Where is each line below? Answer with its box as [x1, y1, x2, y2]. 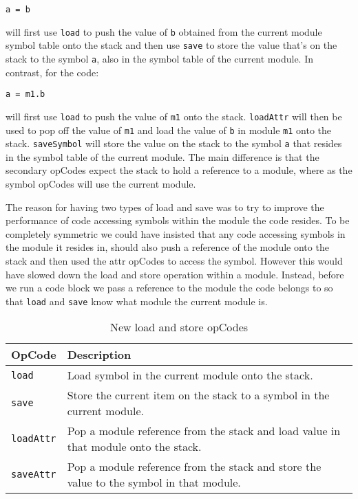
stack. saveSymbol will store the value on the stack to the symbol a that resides [6, 136, 342, 151]
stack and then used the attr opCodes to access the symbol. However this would [6, 254, 343, 267]
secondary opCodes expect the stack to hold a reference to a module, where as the [6, 163, 352, 177]
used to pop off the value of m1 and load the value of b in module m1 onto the [6, 122, 332, 137]
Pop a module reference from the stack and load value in [67, 423, 341, 439]
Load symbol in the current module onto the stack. [67, 367, 313, 384]
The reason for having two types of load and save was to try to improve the [6, 199, 324, 214]
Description [67, 346, 131, 363]
